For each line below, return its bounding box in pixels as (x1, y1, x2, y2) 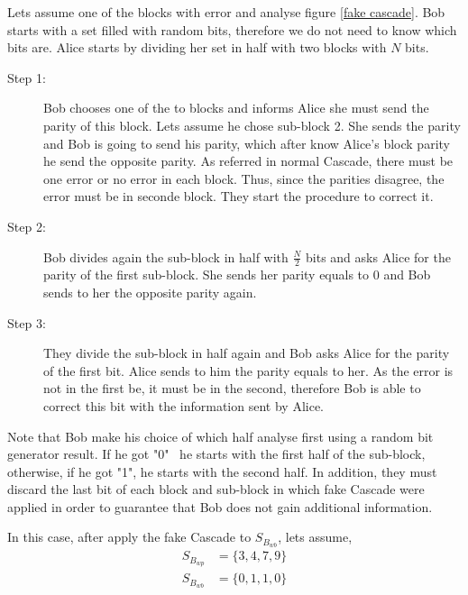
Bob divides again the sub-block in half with (43, 247, 289, 266)
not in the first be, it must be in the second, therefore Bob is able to (43, 379, 421, 398)
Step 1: (7, 68, 46, 87)
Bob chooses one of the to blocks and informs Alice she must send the (43, 98, 429, 117)
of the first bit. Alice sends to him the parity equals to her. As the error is (43, 361, 454, 380)
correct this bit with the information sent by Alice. (43, 396, 324, 415)
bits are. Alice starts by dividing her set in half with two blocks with (7, 38, 387, 57)
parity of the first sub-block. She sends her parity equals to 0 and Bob (43, 265, 431, 284)
